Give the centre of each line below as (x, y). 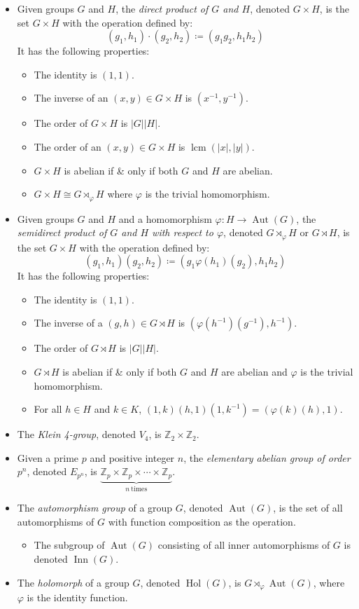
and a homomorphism (165, 218)
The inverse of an (71, 98)
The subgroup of (69, 545)
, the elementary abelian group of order (267, 457)
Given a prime (48, 457)
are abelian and (254, 372)
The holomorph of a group (73, 582)
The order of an (68, 146)
